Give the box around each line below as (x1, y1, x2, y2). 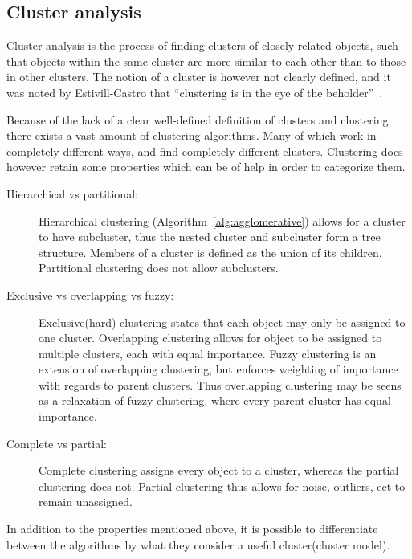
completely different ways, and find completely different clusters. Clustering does (6, 142, 403, 159)
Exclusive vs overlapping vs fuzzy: (6, 286, 174, 303)
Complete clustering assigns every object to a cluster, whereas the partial (39, 462, 399, 479)
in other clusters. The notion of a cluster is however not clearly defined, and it (6, 68, 391, 85)
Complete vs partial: (6, 435, 107, 451)
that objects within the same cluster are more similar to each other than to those (6, 52, 406, 69)
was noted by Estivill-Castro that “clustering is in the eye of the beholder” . (6, 84, 383, 100)
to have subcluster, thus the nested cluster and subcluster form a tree (39, 228, 381, 245)
